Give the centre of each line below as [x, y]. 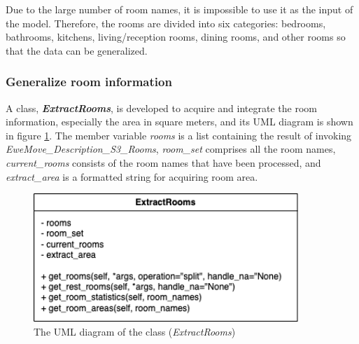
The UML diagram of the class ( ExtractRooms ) [135, 331]
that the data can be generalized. [77, 50]
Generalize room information [89, 82]
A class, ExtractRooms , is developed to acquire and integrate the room [161, 108]
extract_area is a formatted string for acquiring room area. [132, 176]
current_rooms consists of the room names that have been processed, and [163, 162]
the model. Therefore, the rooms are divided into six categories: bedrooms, [166, 23]
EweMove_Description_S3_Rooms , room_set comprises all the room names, [171, 149]
